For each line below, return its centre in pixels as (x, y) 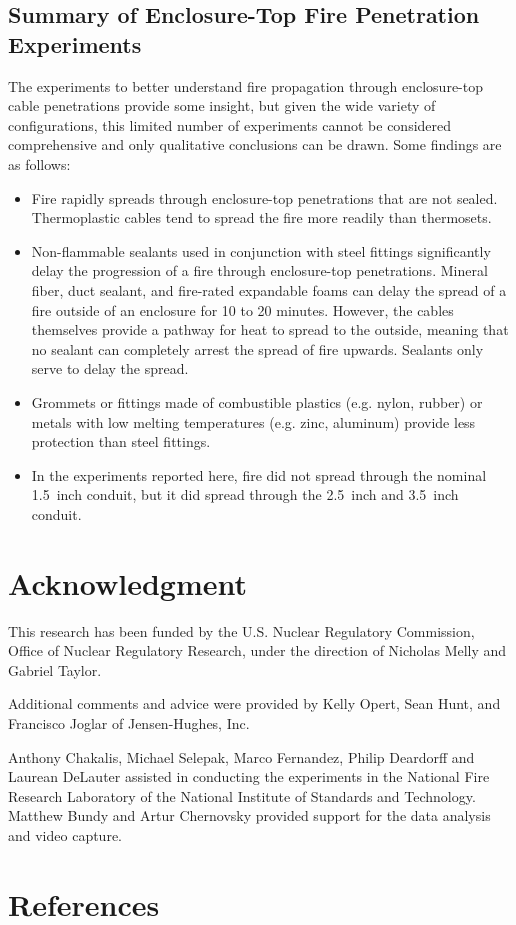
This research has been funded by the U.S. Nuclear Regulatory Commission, (241, 630)
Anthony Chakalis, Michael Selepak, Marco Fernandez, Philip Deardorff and (241, 756)
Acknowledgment (127, 582)
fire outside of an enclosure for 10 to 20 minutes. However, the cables (242, 309)
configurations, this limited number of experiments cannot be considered (230, 124)
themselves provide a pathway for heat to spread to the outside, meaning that (270, 329)
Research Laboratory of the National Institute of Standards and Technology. (242, 795)
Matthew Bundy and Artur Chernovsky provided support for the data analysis (249, 815)
